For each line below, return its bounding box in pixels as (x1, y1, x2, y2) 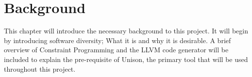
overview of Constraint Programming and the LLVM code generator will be (4, 45, 229, 55)
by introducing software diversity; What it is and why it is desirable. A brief (4, 35, 231, 45)
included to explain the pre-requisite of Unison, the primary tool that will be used (4, 54, 248, 64)
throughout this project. (4, 63, 76, 74)
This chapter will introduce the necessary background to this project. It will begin (4, 26, 248, 36)
